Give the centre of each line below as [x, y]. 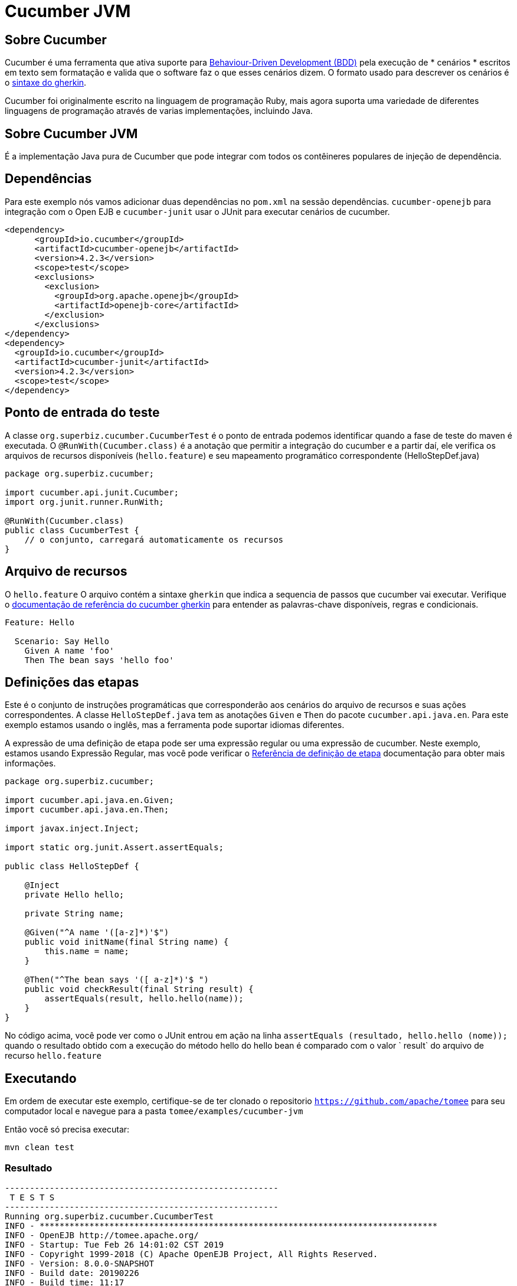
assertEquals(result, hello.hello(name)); [144, 999]
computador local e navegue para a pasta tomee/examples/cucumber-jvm [154, 1111]
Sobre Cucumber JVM [71, 133]
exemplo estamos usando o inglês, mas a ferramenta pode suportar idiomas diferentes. [175, 725]
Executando [41, 1078]
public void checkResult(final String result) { [139, 989]
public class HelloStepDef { [72, 866]
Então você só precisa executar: [67, 1130]
